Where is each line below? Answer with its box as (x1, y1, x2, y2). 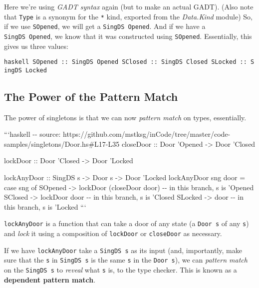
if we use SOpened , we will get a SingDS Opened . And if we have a (4, 21, 206, 31)
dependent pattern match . (4, 274, 96, 285)
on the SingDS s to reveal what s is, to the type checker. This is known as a (4, 265, 237, 275)
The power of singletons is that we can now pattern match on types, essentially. (4, 112, 247, 122)
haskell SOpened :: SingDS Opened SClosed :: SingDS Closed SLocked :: (4, 58, 247, 66)
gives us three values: (4, 40, 68, 51)
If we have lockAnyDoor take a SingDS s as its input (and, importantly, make (4, 245, 242, 255)
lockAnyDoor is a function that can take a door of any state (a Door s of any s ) (4, 218, 249, 229)
